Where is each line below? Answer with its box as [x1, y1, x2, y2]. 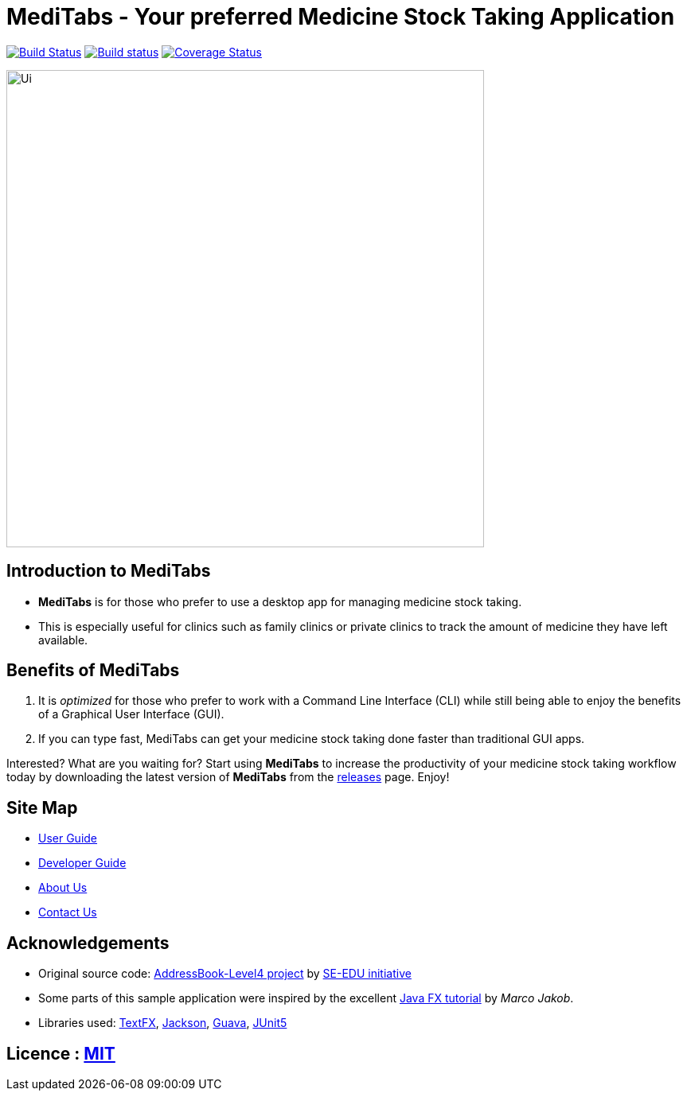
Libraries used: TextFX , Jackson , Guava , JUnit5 [38, 1016, 287, 1030]
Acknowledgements [6, 932, 170, 953]
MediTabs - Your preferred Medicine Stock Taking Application [6, 3, 675, 30]
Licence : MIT [6, 1043, 115, 1064]
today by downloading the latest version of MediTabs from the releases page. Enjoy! [6, 770, 450, 784]
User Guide [38, 831, 98, 846]
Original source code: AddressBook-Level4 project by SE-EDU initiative [38, 967, 412, 981]
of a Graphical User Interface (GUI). [38, 707, 224, 722]
